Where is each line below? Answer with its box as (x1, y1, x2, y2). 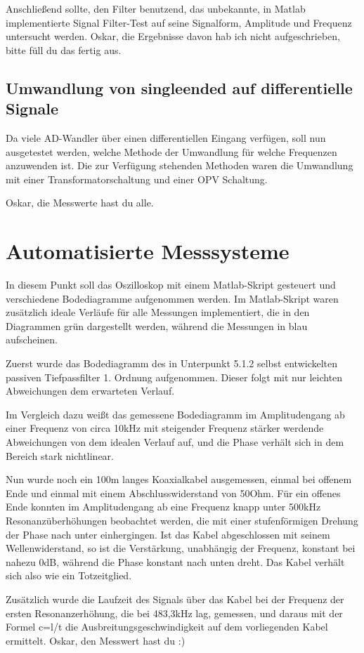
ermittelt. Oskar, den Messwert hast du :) (6, 633, 186, 647)
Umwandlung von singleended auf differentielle (6, 77, 353, 98)
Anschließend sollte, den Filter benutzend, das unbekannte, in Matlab (6, 1, 306, 15)
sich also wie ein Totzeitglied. (6, 568, 132, 583)
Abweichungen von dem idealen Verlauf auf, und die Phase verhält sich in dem (6, 435, 344, 449)
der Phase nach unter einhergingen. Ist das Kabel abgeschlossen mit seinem (6, 527, 330, 541)
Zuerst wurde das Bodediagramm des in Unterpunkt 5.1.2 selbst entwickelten (6, 356, 338, 371)
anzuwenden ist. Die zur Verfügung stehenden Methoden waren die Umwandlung (6, 158, 353, 173)
